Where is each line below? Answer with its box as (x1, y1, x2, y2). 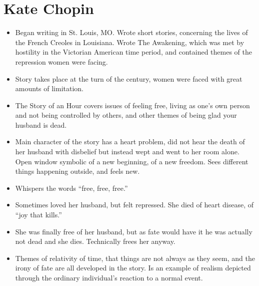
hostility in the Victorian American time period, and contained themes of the (15, 47, 252, 57)
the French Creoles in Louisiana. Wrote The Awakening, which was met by (15, 37, 244, 47)
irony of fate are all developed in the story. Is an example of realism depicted (15, 262, 251, 273)
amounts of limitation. (15, 83, 84, 94)
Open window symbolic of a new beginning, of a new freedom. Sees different (15, 156, 248, 166)
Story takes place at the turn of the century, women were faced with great (15, 73, 242, 84)
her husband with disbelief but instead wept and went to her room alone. (15, 146, 239, 157)
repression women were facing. (15, 56, 108, 67)
